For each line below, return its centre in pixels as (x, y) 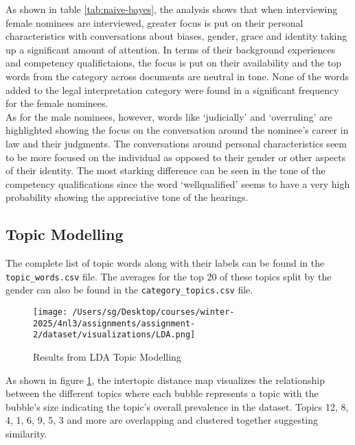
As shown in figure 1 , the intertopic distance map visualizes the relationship (165, 380)
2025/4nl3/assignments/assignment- (114, 323)
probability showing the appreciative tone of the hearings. (127, 197)
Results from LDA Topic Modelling (107, 356)
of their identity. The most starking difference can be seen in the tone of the (165, 170)
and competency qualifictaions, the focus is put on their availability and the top (174, 63)
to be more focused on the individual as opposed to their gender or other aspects (176, 157)
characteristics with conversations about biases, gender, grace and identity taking (176, 36)
